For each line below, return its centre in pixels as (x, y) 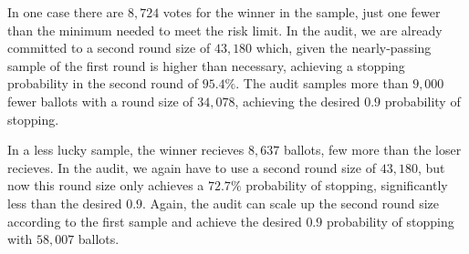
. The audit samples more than (322, 83)
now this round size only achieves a (106, 185)
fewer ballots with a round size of (100, 101)
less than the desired (65, 203)
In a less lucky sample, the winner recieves (126, 150)
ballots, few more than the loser (372, 150)
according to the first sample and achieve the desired (155, 221)
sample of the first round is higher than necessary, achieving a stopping (206, 65)
